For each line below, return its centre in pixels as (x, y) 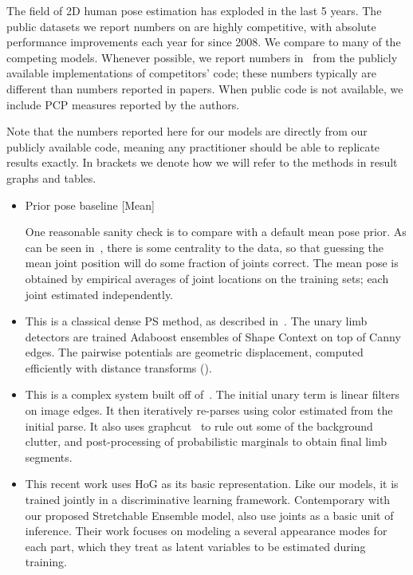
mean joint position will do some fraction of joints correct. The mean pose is (212, 263)
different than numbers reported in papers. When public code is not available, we (205, 88)
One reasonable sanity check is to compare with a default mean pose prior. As (216, 232)
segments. (49, 457)
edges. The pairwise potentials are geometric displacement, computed (194, 352)
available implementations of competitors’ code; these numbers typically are (191, 73)
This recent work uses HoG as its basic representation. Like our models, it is (212, 484)
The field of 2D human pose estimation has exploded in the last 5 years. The (194, 10)
